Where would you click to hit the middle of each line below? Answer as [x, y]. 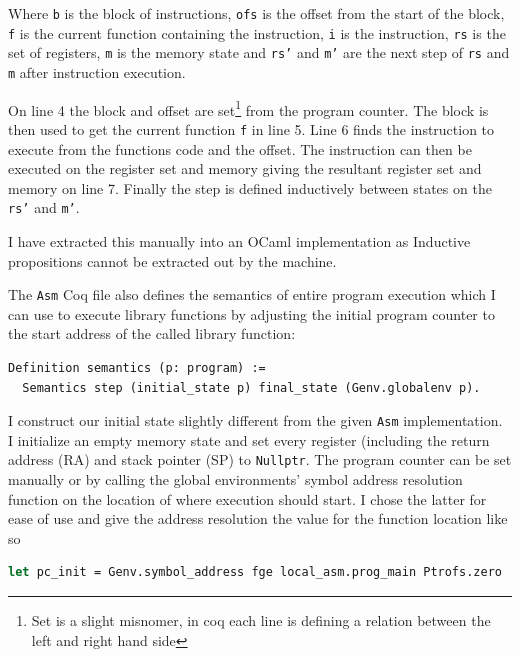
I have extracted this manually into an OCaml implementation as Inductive [239, 240]
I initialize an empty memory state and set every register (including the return [249, 439]
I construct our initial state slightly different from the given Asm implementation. [255, 420]
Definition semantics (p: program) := [137, 368]
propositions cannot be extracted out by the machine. [172, 260]
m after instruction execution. [97, 71]
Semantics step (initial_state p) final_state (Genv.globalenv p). [251, 387]
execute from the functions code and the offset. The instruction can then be [240, 148]
